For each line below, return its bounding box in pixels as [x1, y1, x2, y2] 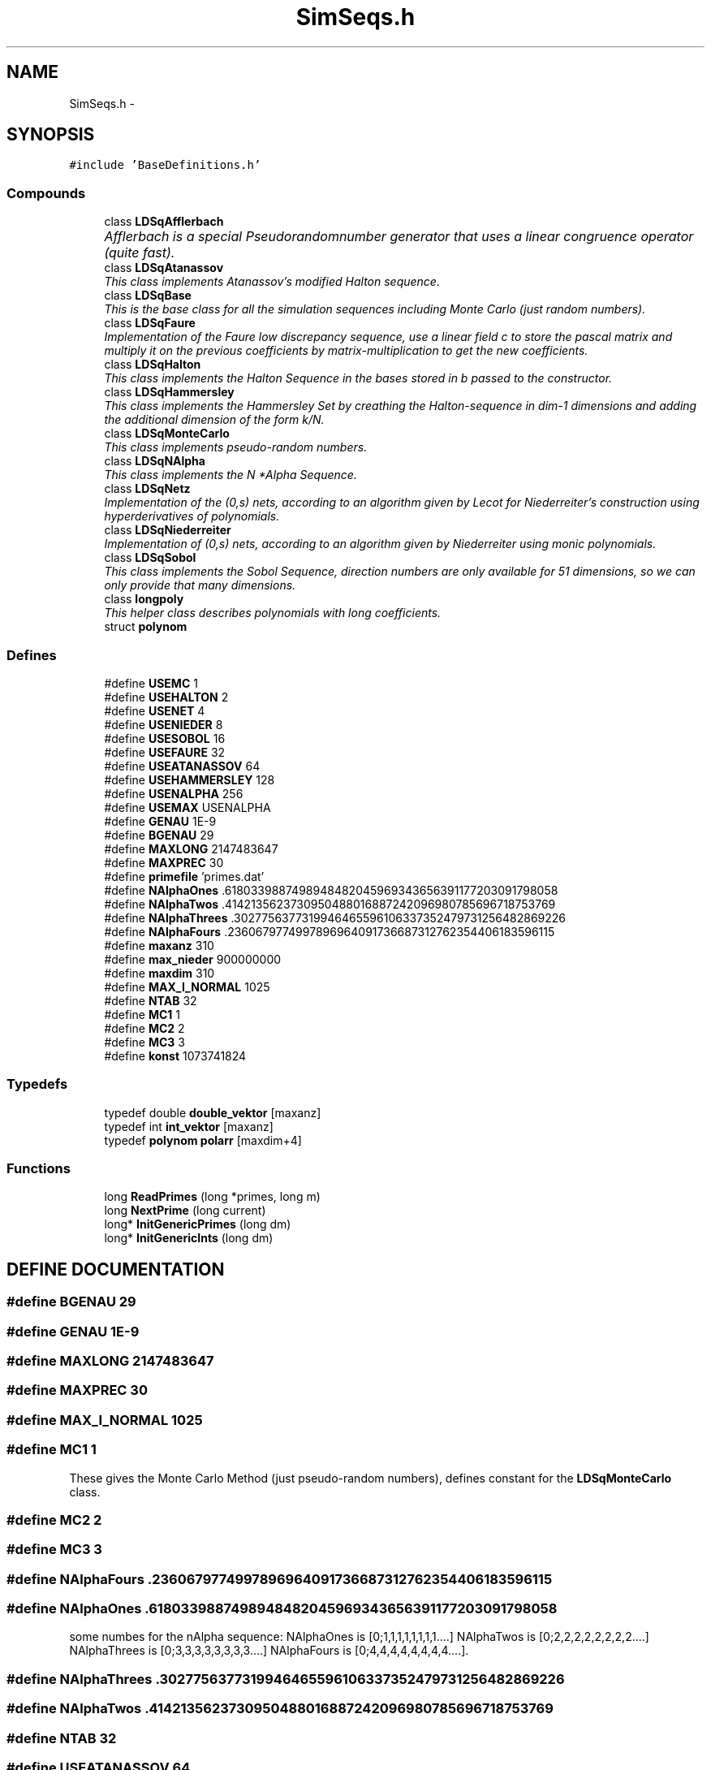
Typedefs [6, 1076, 68, 1093]
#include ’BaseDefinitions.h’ [69, 158, 261, 172]
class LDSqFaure [104, 316, 196, 330]
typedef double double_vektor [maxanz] [104, 1105, 321, 1120]
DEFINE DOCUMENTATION [6, 1258, 225, 1280]
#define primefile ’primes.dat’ [104, 869, 265, 883]
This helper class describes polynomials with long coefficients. [104, 606, 442, 620]
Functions [6, 1160, 71, 1177]
